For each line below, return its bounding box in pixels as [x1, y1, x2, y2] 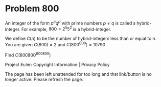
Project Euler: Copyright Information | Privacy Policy [5, 61, 110, 67]
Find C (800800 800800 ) [5, 51, 51, 58]
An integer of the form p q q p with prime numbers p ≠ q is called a [5, 19, 136, 26]
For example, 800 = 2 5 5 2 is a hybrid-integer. [21, 25, 112, 32]
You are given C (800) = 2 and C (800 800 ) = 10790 [5, 41, 106, 47]
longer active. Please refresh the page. [5, 76, 84, 82]
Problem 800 [5, 3, 60, 14]
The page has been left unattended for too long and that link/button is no [5, 71, 152, 77]
